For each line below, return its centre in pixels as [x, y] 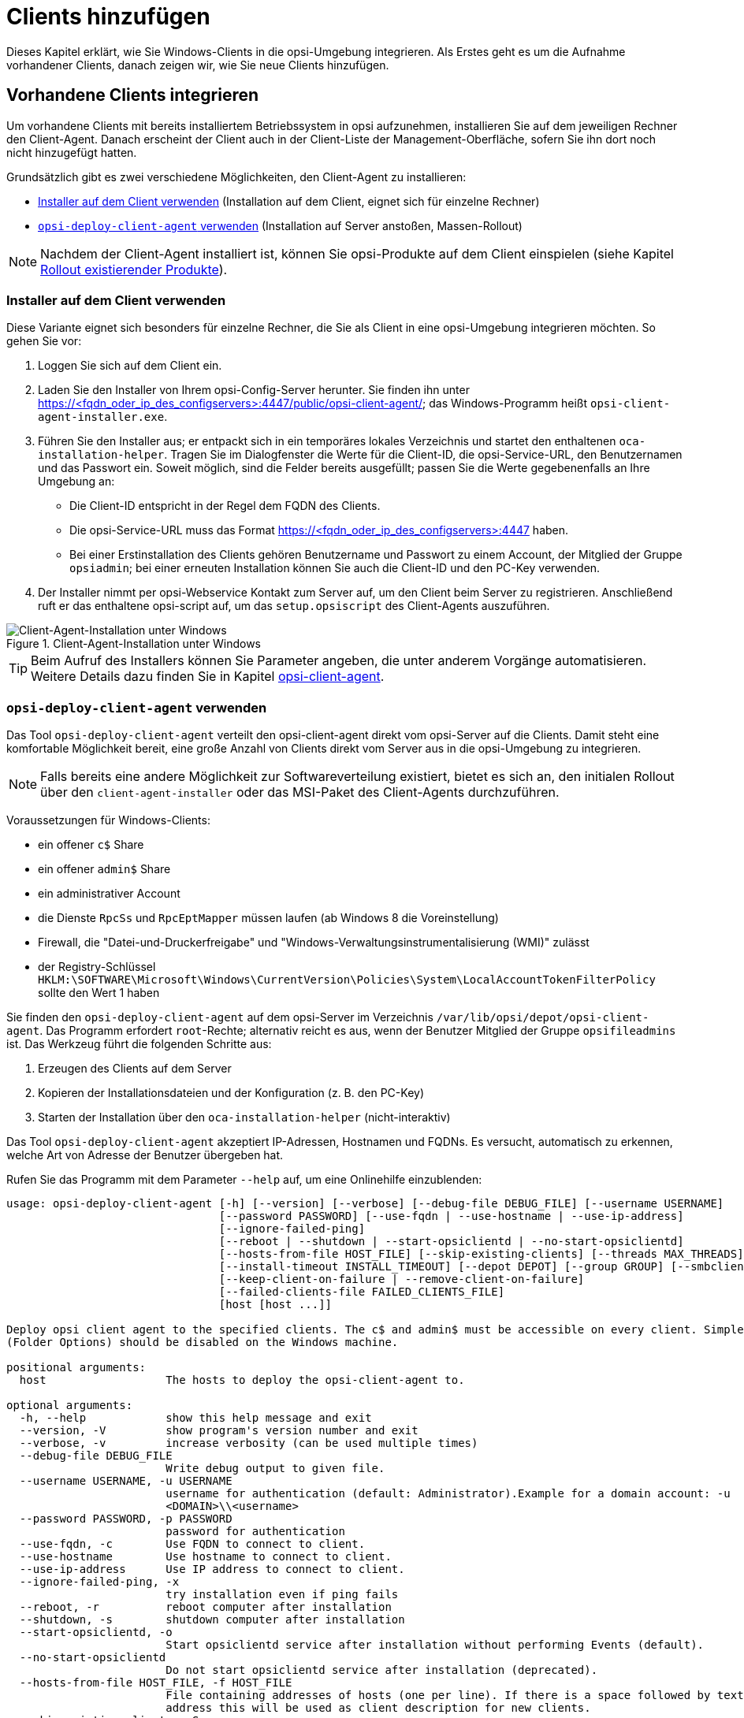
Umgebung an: [76, 482]
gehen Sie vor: [44, 341]
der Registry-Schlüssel [97, 967]
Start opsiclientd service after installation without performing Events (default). [435, 1645]
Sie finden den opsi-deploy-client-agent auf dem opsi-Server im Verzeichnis [220, 1017]
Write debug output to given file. [275, 1469]
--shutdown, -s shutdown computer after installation [212, 1620]
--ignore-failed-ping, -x [99, 1582]
